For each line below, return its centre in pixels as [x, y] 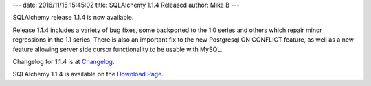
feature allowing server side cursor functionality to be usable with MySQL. [117, 49]
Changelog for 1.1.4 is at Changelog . [64, 61]
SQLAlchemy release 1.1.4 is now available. [73, 18]
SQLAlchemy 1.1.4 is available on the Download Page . [88, 74]
